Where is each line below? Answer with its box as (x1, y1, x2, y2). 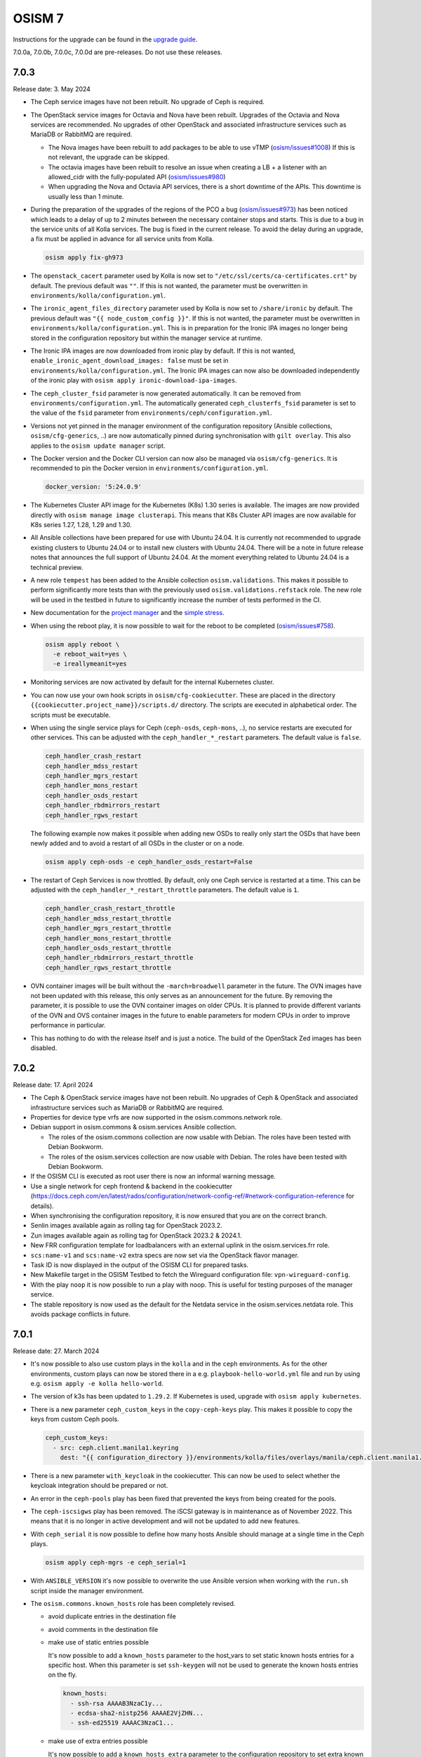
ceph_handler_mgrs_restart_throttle (45, 924, 172, 933)
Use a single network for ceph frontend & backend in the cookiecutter (30, 1181, 233, 1191)
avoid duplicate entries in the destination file (48, 1612, 177, 1621)
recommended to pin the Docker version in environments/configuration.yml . (30, 464, 269, 472)
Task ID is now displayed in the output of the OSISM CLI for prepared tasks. (30, 1260, 249, 1269)
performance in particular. (30, 1021, 106, 1030)
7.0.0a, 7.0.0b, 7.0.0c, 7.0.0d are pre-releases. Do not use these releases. (13, 48, 222, 56)
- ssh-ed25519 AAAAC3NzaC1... (70, 1719, 175, 1727)
